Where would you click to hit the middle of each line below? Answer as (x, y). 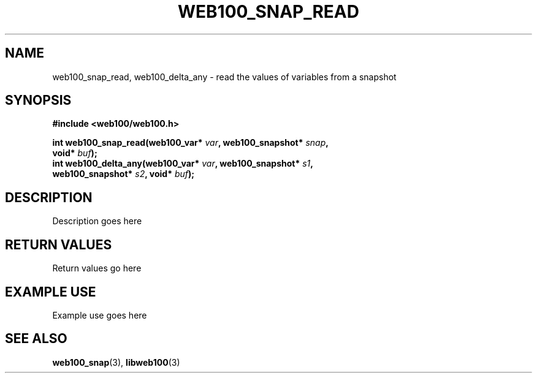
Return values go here (97, 268)
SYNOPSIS (38, 100)
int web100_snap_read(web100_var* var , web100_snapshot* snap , (190, 143)
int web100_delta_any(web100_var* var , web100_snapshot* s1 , (183, 164)
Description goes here (97, 221)
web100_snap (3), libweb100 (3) (116, 362)
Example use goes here (100, 315)
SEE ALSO (36, 339)
